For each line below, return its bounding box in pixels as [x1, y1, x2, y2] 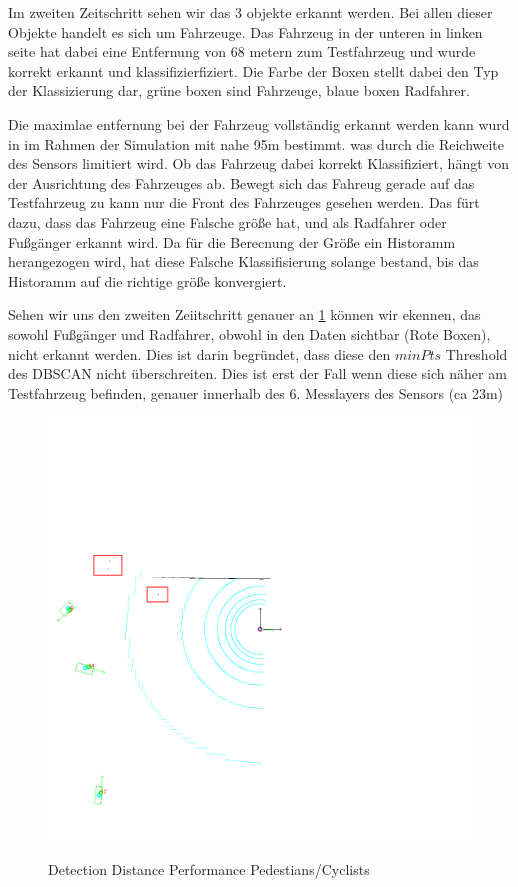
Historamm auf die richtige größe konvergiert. [8, 270, 287, 291]
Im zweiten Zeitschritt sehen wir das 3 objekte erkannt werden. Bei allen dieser [8, 2, 493, 22]
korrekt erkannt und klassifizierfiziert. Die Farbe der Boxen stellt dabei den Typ [8, 60, 499, 81]
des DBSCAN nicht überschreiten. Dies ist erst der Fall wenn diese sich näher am [8, 363, 507, 384]
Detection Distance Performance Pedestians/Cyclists [48, 858, 370, 879]
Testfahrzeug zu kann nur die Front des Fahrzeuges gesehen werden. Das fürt [8, 192, 480, 213]
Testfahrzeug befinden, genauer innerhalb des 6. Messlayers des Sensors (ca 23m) [8, 382, 504, 403]
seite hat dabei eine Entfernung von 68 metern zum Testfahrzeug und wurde [8, 41, 476, 62]
